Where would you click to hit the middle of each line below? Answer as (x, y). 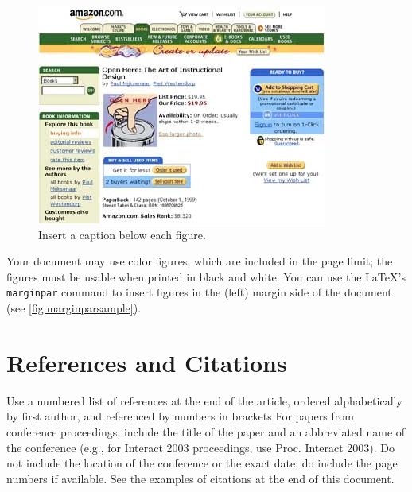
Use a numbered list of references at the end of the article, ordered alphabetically (204, 400)
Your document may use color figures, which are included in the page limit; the (200, 261)
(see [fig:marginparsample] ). (74, 308)
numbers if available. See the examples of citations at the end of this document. (200, 478)
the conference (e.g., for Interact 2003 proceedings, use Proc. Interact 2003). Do (201, 447)
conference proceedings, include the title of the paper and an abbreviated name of (206, 431)
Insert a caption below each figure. (122, 234)
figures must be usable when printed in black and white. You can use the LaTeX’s (206, 276)
